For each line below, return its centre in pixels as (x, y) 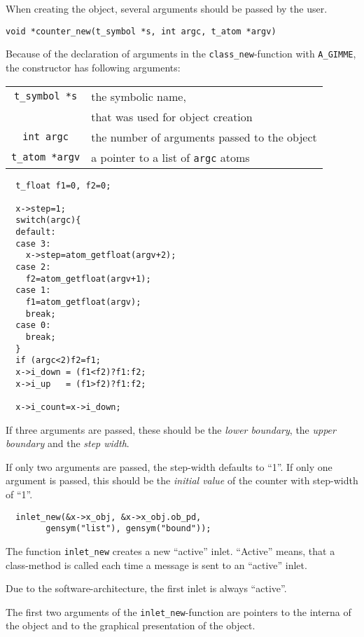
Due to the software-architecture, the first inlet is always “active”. (146, 588)
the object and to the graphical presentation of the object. (131, 625)
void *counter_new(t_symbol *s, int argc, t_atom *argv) (141, 31)
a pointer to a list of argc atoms (170, 157)
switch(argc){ (48, 220)
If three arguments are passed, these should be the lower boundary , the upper (171, 429)
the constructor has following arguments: (93, 67)
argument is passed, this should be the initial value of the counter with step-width (182, 480)
